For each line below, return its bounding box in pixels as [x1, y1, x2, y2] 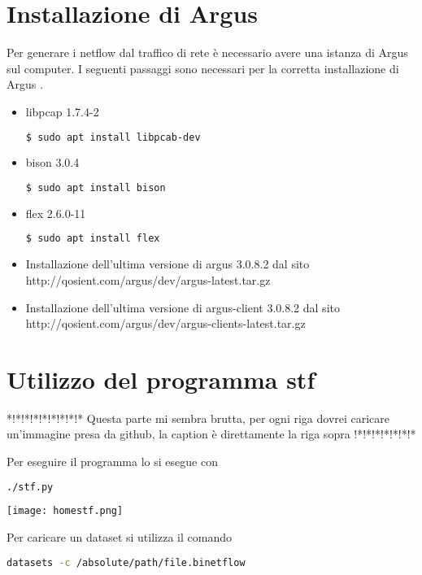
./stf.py [7, 481, 54, 493]
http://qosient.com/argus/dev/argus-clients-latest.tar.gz [25, 315, 306, 332]
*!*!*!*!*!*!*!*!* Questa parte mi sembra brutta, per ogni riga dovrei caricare [7, 409, 390, 426]
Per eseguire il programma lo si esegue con [7, 453, 218, 469]
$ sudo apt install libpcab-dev [25, 131, 201, 143]
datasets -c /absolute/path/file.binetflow [7, 556, 246, 568]
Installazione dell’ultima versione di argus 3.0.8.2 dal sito [25, 255, 310, 272]
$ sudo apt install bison [25, 181, 166, 194]
